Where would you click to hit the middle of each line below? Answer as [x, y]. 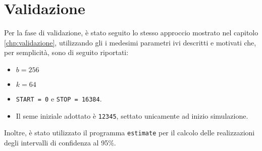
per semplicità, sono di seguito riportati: [66, 52]
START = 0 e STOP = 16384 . [59, 98]
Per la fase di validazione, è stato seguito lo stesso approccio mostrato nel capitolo [131, 33]
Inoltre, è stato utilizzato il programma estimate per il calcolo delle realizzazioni [129, 133]
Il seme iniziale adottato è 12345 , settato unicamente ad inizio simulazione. [132, 115]
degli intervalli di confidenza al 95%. [60, 142]
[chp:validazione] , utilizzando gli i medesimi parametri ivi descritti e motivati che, [130, 42]
